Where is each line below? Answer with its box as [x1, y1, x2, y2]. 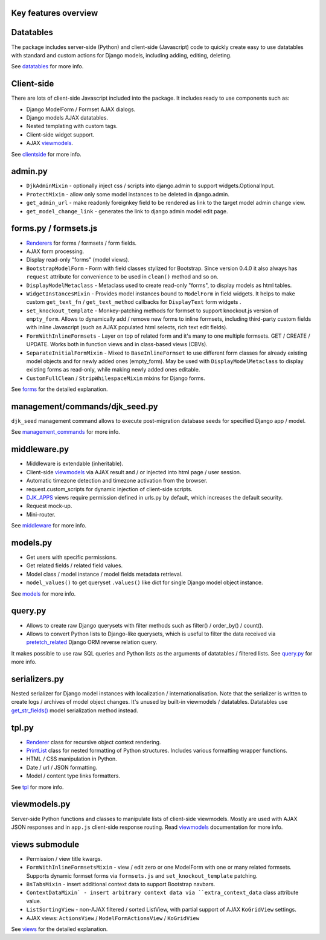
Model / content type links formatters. [26, 772, 121, 779]
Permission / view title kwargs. [26, 855, 103, 862]
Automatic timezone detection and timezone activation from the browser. [26, 477, 208, 484]
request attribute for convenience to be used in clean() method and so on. [26, 273, 219, 280]
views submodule [11, 839, 80, 849]
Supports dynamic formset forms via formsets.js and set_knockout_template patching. [26, 872, 258, 879]
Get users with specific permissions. [26, 553, 117, 561]
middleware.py [11, 444, 69, 454]
